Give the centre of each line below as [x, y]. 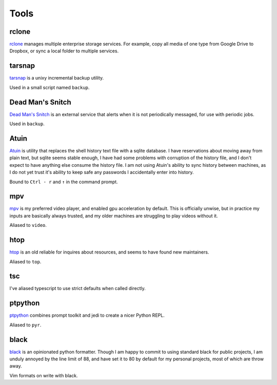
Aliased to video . [28, 225]
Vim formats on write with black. [44, 375]
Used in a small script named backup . [50, 87]
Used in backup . [27, 124]
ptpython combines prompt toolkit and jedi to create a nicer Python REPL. [87, 315]
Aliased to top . [25, 261]
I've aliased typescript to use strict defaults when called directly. [78, 288]
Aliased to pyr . [25, 325]
